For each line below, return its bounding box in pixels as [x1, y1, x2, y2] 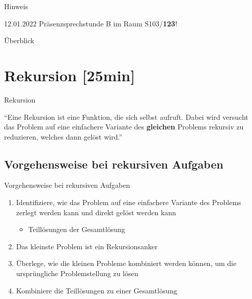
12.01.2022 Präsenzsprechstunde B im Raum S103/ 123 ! [4, 18, 178, 28]
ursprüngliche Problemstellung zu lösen [16, 268, 138, 279]
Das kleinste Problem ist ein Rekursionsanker [16, 241, 158, 251]
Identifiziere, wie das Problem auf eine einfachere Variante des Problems [16, 197, 241, 208]
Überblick [4, 35, 35, 46]
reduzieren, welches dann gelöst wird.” [4, 131, 123, 142]
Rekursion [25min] [4, 64, 135, 85]
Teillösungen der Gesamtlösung [28, 224, 125, 235]
